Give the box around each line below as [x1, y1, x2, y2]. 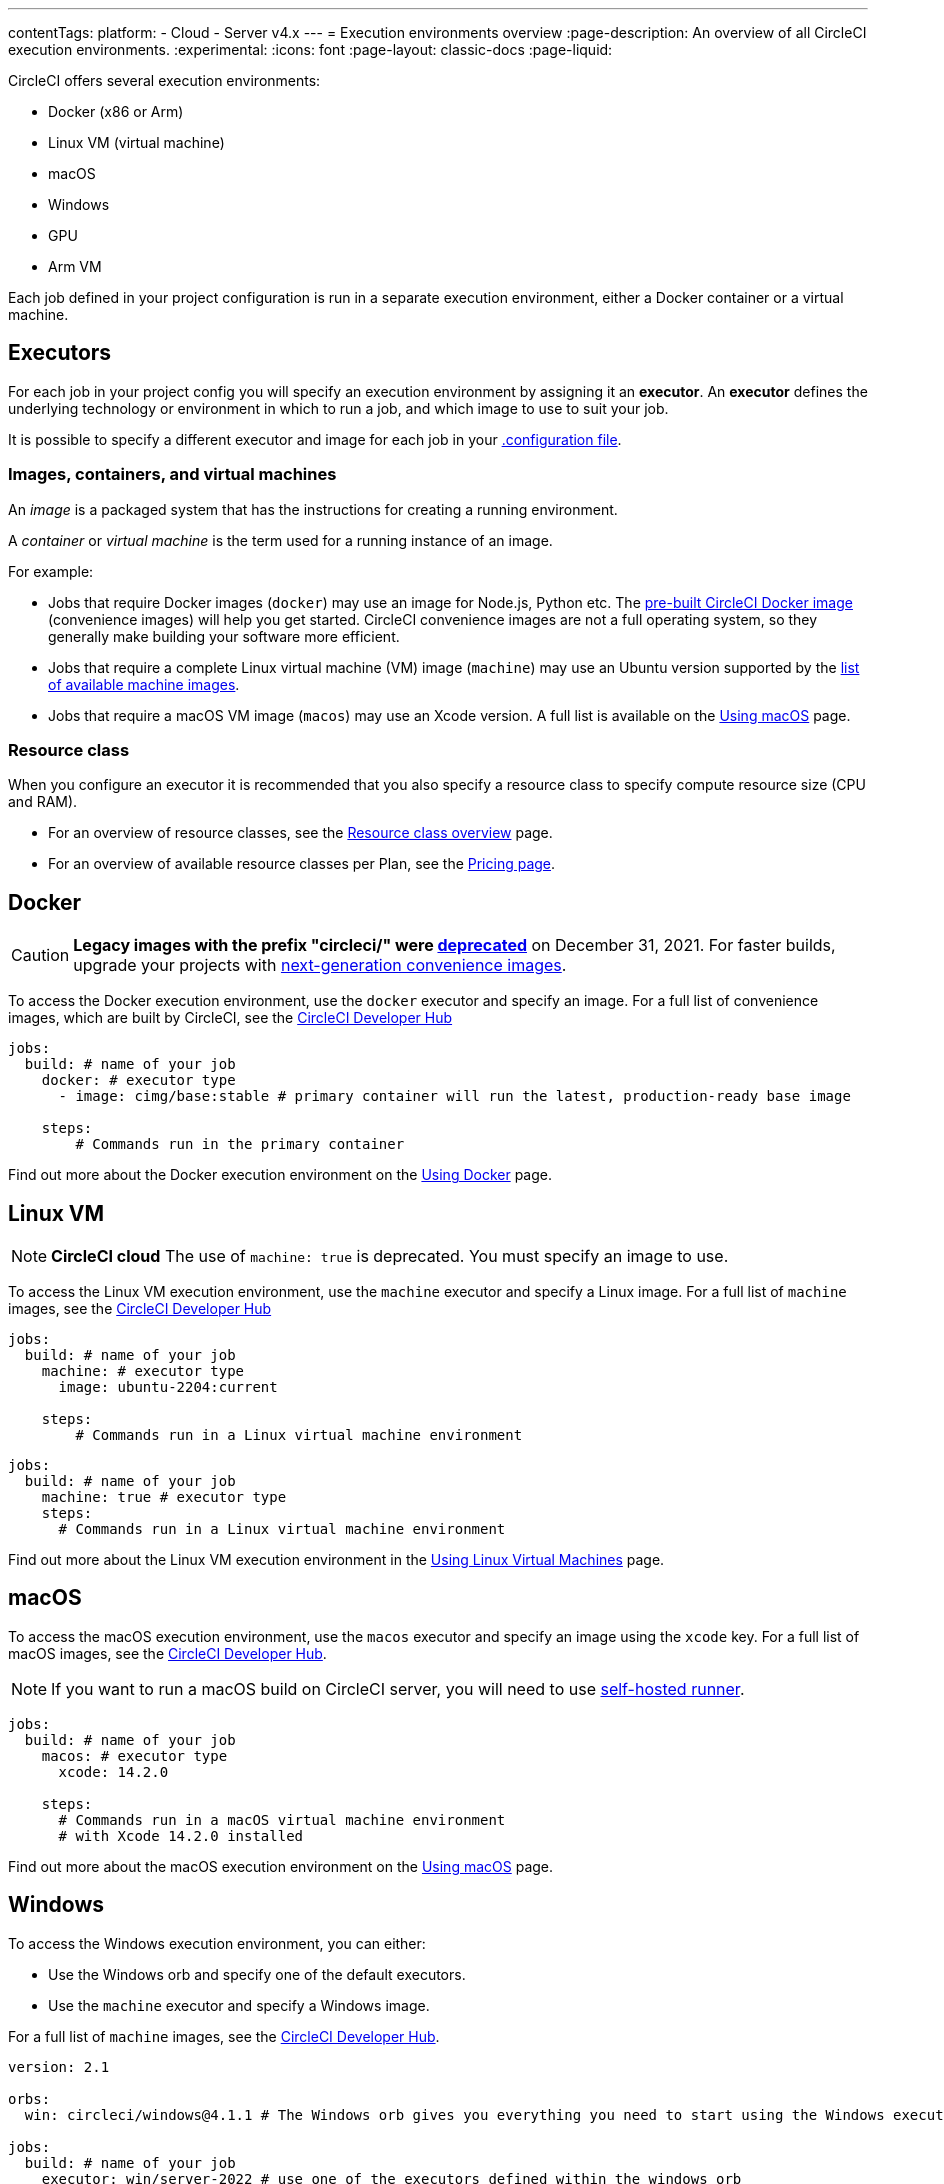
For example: [8, 562, 94, 580]
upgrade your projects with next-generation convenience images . [73, 955, 567, 976]
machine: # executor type [41, 1363, 245, 1380]
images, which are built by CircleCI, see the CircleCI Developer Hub [8, 1009, 453, 1027]
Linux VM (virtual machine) [48, 134, 225, 151]
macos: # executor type [41, 1747, 228, 1764]
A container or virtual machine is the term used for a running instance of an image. [8, 531, 553, 549]
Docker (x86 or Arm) [48, 103, 184, 120]
